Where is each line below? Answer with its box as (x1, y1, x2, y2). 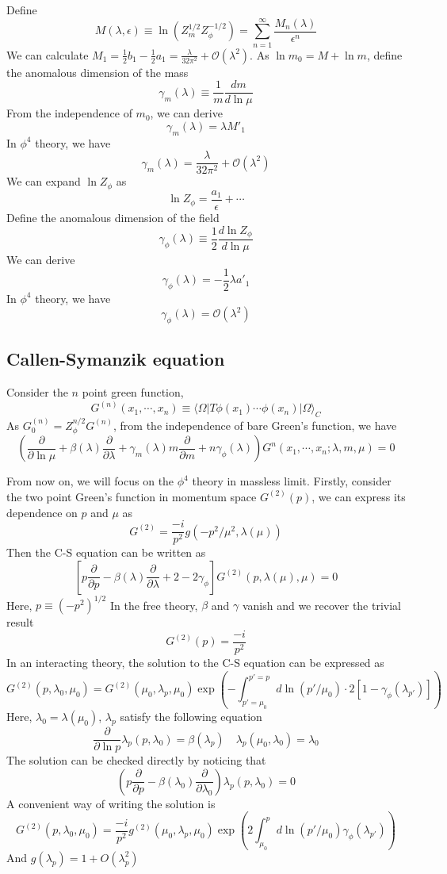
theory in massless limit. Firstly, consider (192, 473, 392, 489)
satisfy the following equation (120, 708, 262, 725)
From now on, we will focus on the (6, 473, 174, 489)
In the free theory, (109, 596, 198, 613)
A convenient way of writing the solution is (6, 795, 216, 811)
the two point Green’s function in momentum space (6, 488, 257, 504)
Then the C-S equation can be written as (6, 544, 206, 561)
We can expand (6, 173, 81, 190)
